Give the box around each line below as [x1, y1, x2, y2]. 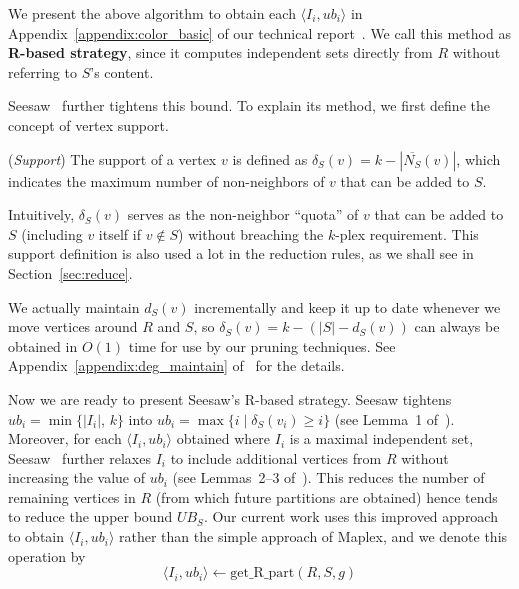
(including [21, 223, 83, 244]
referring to [8, 61, 77, 82]
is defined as [232, 148, 308, 169]
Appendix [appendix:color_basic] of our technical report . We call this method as [8, 22, 511, 43]
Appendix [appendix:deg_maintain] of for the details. [8, 355, 345, 376]
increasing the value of [8, 467, 146, 488]
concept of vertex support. [8, 114, 169, 135]
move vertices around [8, 316, 138, 337]
